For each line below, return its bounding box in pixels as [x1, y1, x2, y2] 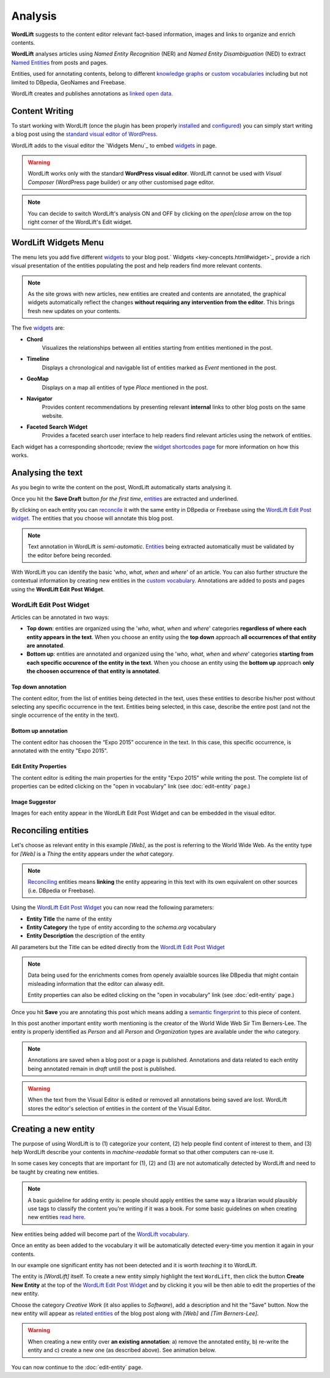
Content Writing [11, 106, 74, 116]
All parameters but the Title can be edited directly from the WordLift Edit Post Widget [11, 943, 226, 950]
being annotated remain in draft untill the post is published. [28, 1065, 177, 1072]
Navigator [26, 395, 53, 402]
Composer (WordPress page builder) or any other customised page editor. [28, 178, 215, 186]
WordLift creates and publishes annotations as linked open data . [11, 89, 174, 97]
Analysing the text [11, 468, 83, 478]
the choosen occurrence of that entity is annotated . [26, 667, 161, 675]
